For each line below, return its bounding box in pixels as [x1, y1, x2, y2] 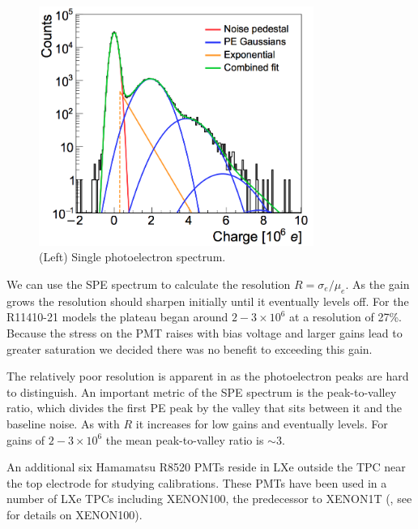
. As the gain [345, 275, 410, 292]
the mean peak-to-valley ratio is [105, 431, 264, 448]
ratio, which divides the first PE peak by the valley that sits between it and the [6, 399, 403, 416]
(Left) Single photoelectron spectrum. [39, 248, 226, 265]
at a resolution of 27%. [289, 308, 402, 325]
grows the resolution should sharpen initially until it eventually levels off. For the [6, 292, 409, 309]
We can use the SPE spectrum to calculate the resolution [6, 275, 291, 292]
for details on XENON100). [6, 505, 143, 523]
